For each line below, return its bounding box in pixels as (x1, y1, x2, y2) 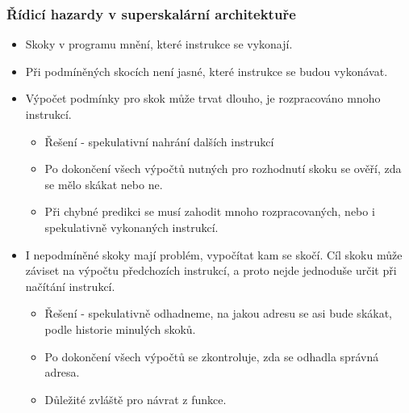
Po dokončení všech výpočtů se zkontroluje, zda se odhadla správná (44, 348, 379, 365)
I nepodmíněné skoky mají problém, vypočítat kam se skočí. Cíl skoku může (25, 246, 403, 263)
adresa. (44, 364, 80, 381)
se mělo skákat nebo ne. (44, 175, 163, 192)
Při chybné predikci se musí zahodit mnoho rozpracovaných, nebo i (44, 203, 375, 220)
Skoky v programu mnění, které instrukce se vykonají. (25, 36, 293, 53)
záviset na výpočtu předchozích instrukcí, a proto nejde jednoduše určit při (25, 262, 397, 279)
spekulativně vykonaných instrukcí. (44, 218, 219, 235)
